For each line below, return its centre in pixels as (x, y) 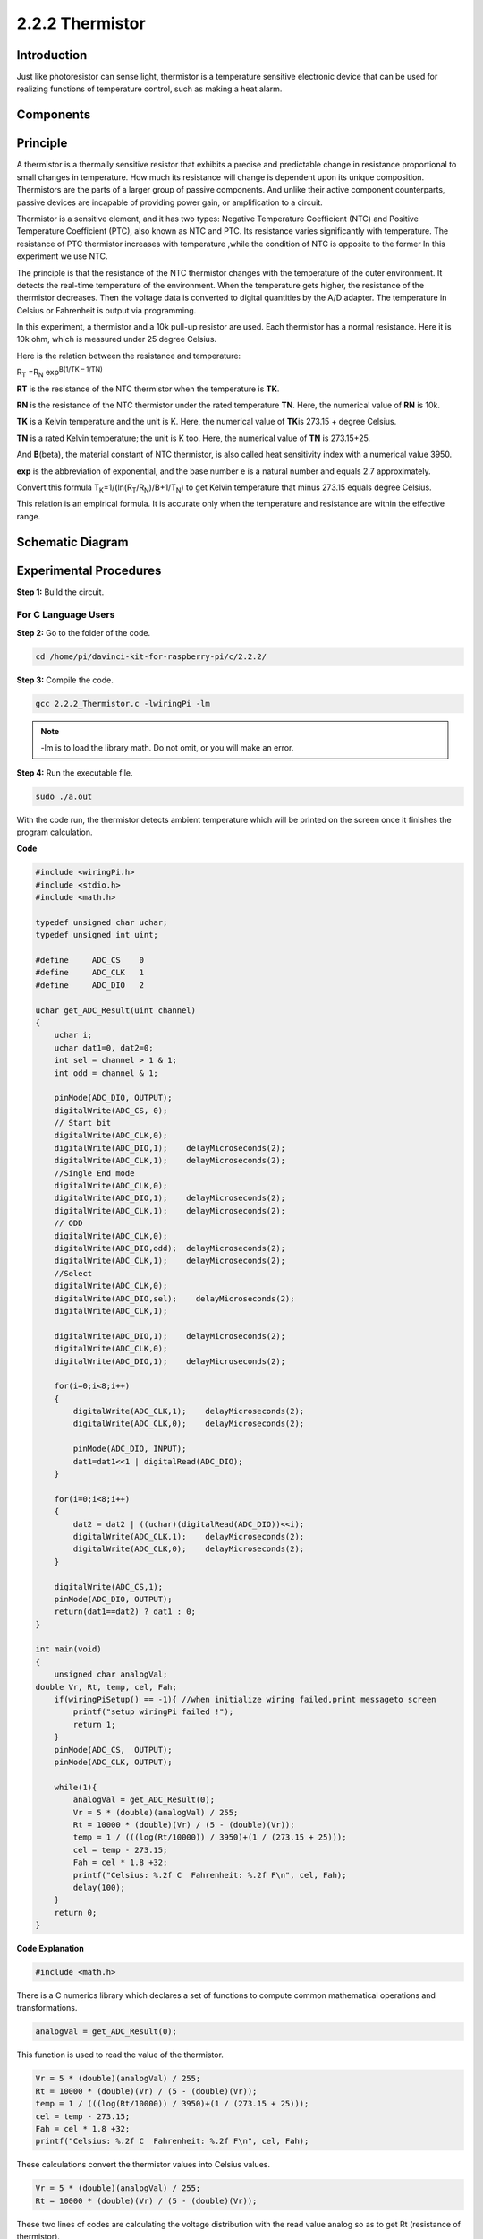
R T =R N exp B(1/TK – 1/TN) (59, 373)
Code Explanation (50, 1949)
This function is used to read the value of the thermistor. (120, 2055)
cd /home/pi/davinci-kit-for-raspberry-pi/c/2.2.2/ (151, 656)
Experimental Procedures (89, 570)
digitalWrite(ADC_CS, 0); (111, 1110)
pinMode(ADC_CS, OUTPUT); (114, 1750)
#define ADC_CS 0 (90, 960)
